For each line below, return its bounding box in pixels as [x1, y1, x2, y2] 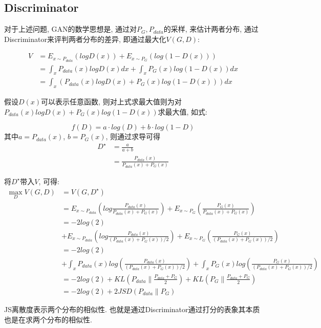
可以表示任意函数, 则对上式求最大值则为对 [41, 96, 182, 107]
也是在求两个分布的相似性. [4, 314, 92, 324]
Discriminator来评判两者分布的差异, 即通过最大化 [4, 33, 166, 44]
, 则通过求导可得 [105, 131, 161, 142]
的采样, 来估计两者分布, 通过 [163, 24, 259, 34]
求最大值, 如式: [158, 106, 207, 117]
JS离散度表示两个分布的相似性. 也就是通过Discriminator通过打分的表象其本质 [4, 304, 260, 315]
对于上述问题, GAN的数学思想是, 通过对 [4, 24, 137, 34]
